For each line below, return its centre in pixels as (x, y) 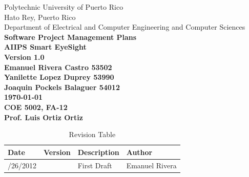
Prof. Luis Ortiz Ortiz (44, 117)
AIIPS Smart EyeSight (45, 47)
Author (139, 152)
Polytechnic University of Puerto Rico (64, 7)
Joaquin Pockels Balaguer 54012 (62, 87)
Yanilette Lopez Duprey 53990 (59, 77)
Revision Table (92, 134)
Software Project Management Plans (70, 37)
